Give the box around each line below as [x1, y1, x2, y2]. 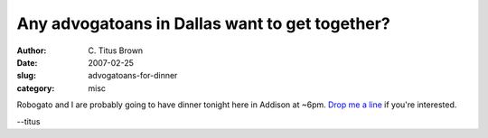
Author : [16, 45, 47, 56]
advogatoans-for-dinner [88, 70, 178, 81]
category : [16, 82, 55, 94]
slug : [16, 70, 36, 81]
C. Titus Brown [88, 45, 144, 56]
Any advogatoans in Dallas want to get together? [16, 14, 390, 33]
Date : [16, 57, 38, 68]
